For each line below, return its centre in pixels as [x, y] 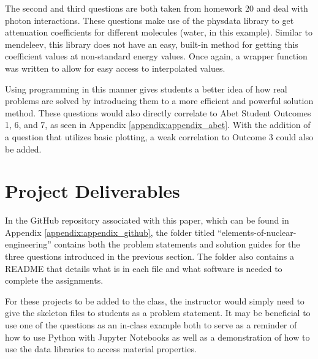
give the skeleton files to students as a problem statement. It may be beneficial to [158, 313]
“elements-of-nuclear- [257, 232]
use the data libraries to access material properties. [101, 349]
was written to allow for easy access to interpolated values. [115, 68]
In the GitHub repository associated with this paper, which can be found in [147, 220]
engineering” [28, 244]
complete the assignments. [54, 280]
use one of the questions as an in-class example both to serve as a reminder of [151, 325]
